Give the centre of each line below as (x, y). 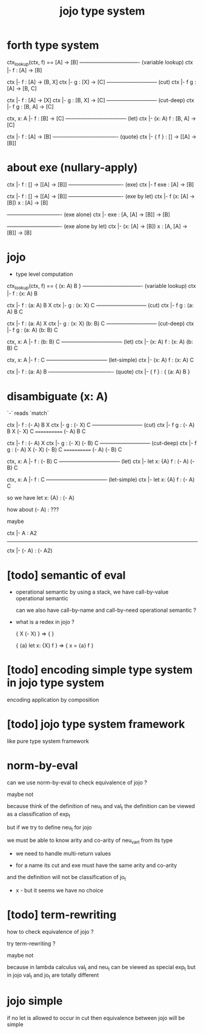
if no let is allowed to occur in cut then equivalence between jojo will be (96, 1018)
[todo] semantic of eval (66, 575)
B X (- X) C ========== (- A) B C (46, 431)
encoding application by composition (53, 700)
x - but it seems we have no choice (59, 891)
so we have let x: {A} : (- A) (41, 498)
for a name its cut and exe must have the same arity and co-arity (96, 865)
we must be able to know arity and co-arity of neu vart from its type (90, 841)
